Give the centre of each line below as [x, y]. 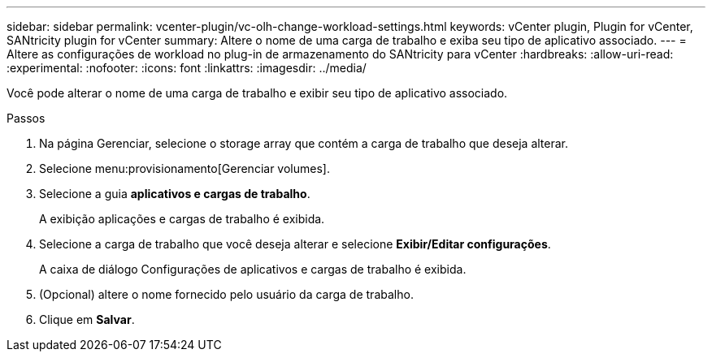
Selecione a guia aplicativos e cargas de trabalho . [175, 194]
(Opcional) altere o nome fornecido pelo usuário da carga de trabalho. [226, 294]
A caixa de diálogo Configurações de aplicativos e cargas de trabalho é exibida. [253, 269]
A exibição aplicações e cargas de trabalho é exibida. [182, 219]
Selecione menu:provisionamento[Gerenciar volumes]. [185, 168]
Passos [26, 118]
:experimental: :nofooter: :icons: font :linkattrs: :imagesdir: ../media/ [187, 68]
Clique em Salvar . [87, 319]
